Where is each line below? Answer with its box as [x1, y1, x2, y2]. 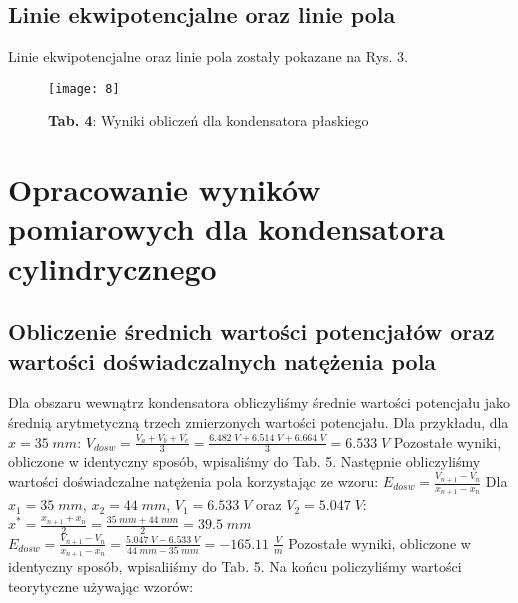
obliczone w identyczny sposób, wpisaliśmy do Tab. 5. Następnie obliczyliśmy [8, 451, 481, 472]
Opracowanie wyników [8, 169, 321, 210]
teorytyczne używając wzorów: [8, 575, 194, 596]
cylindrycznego [8, 247, 217, 288]
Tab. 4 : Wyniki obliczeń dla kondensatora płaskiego [48, 110, 369, 131]
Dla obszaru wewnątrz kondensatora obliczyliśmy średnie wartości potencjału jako [8, 392, 511, 413]
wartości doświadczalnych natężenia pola [8, 345, 437, 376]
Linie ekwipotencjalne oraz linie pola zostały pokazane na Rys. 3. [8, 46, 409, 67]
